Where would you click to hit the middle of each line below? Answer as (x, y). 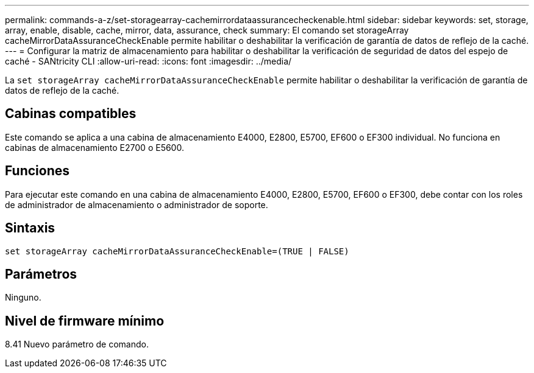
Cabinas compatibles (71, 114)
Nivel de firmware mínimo (85, 321)
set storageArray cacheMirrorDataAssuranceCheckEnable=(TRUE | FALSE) (177, 251)
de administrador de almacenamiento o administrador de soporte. (137, 204)
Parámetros (41, 274)
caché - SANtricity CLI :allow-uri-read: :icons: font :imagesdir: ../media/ (148, 61)
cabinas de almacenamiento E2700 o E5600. (94, 147)
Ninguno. (23, 298)
